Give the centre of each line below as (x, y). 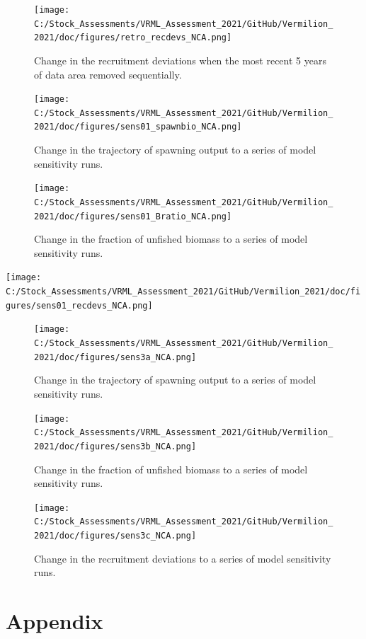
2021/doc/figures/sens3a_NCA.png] (115, 357)
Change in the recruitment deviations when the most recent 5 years (180, 60)
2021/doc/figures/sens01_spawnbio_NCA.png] (138, 127)
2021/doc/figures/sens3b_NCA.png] (115, 446)
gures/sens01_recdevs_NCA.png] (79, 305)
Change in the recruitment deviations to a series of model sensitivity (183, 558)
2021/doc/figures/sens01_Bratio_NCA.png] (133, 216)
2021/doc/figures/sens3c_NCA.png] (115, 536)
